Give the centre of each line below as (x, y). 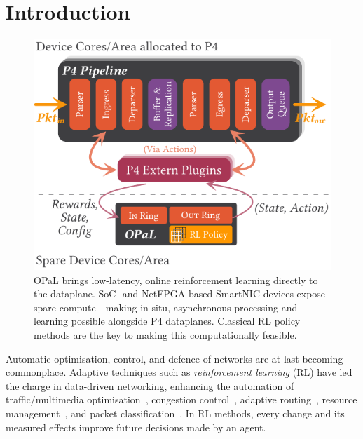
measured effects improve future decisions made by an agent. (136, 427)
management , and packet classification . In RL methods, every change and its (175, 413)
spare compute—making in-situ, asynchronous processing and (166, 307)
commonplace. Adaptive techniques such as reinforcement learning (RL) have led (179, 372)
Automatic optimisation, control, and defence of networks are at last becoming (174, 358)
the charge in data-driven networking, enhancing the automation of (150, 385)
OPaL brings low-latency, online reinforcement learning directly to (176, 279)
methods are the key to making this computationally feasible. (165, 335)
